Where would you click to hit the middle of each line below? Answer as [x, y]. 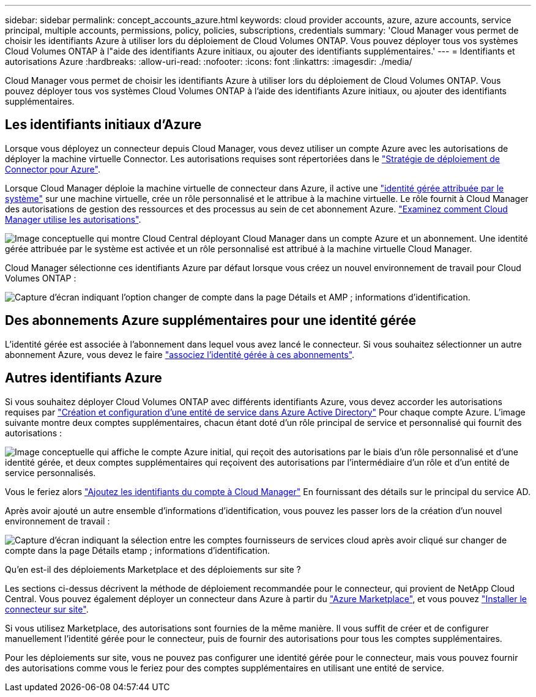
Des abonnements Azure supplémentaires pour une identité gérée [210, 321]
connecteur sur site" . [47, 609]
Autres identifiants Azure [84, 378]
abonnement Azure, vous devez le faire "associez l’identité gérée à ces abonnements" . [180, 354]
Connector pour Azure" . [53, 169]
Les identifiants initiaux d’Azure [103, 125]
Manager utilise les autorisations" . [73, 219]
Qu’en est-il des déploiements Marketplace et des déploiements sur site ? [153, 569]
